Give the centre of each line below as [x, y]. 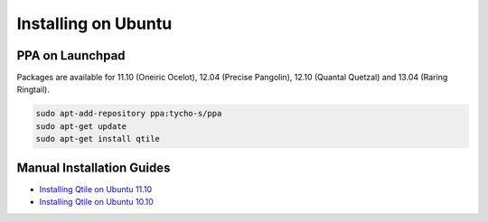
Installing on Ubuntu [94, 23]
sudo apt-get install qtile [98, 139]
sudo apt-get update [81, 126]
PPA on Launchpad [71, 55]
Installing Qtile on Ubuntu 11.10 [96, 189]
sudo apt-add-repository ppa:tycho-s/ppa [129, 114]
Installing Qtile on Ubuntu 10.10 [96, 202]
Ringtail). [33, 89]
